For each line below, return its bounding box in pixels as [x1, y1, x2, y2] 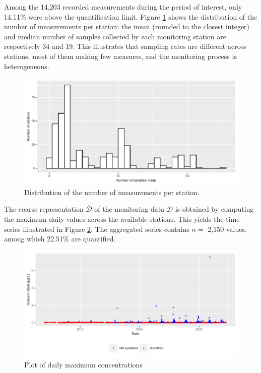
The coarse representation [4, 204, 84, 214]
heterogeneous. [4, 60, 49, 71]
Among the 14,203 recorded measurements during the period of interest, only [4, 2, 242, 12]
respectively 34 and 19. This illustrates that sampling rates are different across [4, 41, 246, 51]
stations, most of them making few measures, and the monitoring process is [4, 50, 237, 61]
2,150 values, [208, 223, 247, 234]
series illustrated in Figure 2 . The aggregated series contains [4, 223, 189, 234]
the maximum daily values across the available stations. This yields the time [4, 213, 240, 224]
